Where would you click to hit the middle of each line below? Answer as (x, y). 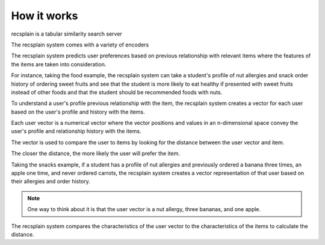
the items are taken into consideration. (59, 64)
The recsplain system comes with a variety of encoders (80, 45)
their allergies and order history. (51, 182)
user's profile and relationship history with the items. (76, 131)
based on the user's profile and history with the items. (78, 112)
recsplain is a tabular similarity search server (67, 34)
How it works (45, 16)
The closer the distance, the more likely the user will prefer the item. (96, 153)
